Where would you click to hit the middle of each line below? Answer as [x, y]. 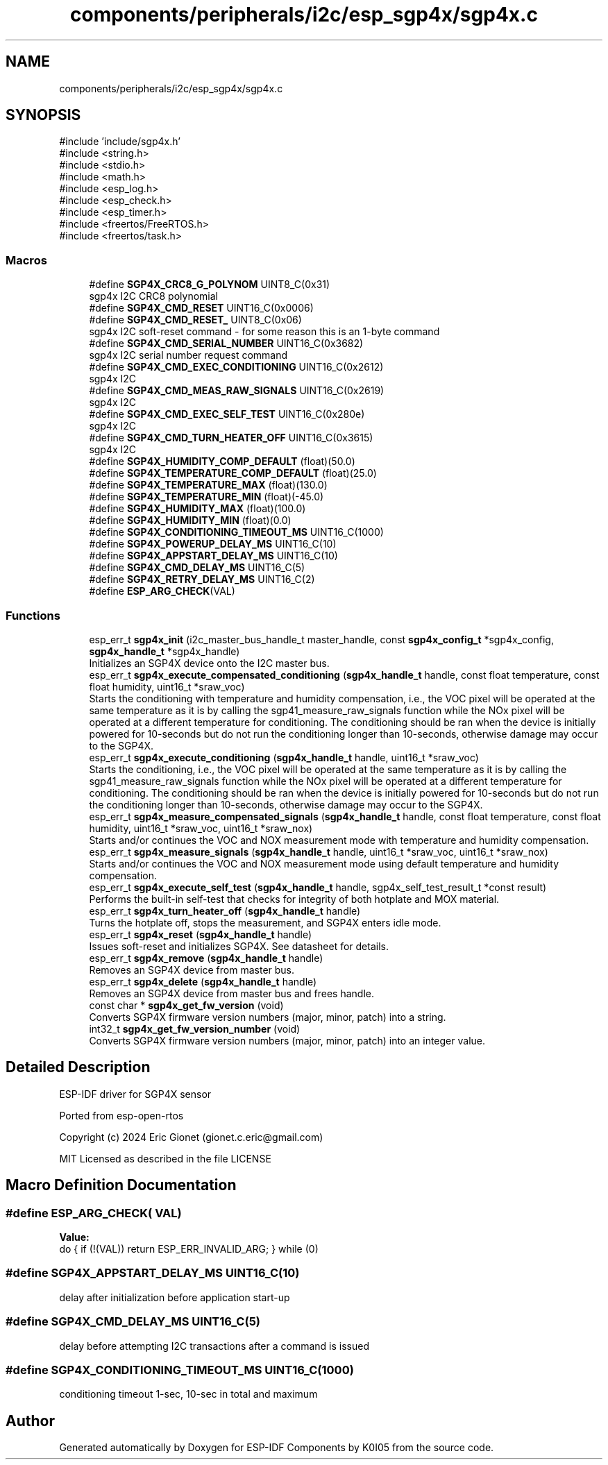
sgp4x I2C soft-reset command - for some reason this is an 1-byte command [264, 332]
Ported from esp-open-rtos [121, 1115]
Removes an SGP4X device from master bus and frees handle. [232, 993]
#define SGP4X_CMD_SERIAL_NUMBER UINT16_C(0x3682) [226, 344]
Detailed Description [78, 1067]
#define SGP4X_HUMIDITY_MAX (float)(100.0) [197, 509]
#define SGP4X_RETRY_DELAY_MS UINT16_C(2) [202, 579]
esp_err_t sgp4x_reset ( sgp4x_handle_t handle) [201, 934]
